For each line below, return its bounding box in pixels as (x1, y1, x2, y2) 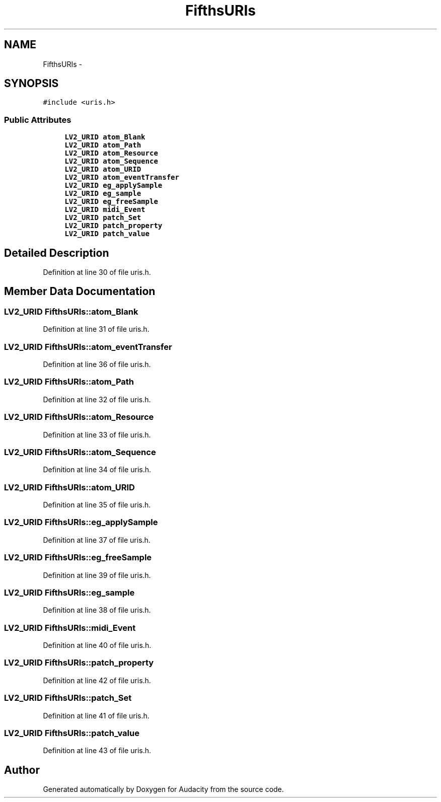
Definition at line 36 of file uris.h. (43, 360, 151, 369)
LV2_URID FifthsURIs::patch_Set (4, 693, 132, 703)
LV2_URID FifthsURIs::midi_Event (4, 622, 136, 633)
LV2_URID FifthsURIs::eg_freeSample (4, 552, 152, 563)
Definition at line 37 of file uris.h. (43, 535, 151, 544)
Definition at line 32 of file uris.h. (43, 395, 151, 404)
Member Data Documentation (4, 285, 156, 298)
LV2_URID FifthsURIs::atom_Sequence (4, 447, 156, 457)
